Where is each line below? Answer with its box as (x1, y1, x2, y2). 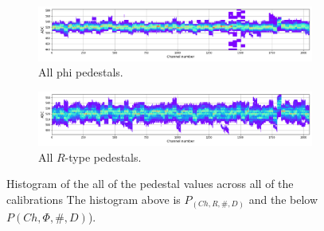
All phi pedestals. (38, 64, 123, 80)
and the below (248, 191, 318, 208)
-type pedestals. (64, 148, 142, 165)
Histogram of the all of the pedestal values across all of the (6, 175, 294, 192)
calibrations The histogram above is (6, 191, 181, 208)
